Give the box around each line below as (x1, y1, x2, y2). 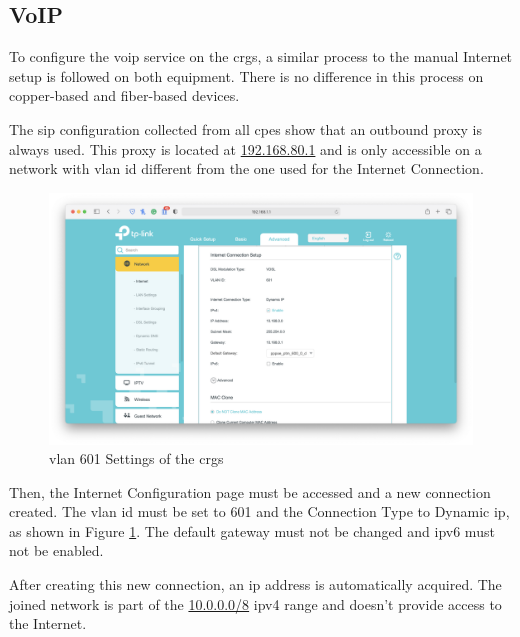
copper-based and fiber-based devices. (9, 85, 240, 106)
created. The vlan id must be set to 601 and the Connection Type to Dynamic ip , (9, 501, 510, 522)
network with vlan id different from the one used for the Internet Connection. (9, 158, 484, 179)
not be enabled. (9, 540, 104, 561)
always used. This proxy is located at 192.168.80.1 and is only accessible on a (9, 138, 482, 159)
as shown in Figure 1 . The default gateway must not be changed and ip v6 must (9, 520, 495, 541)
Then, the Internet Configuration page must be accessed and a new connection (9, 481, 491, 502)
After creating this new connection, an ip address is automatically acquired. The (9, 574, 502, 595)
